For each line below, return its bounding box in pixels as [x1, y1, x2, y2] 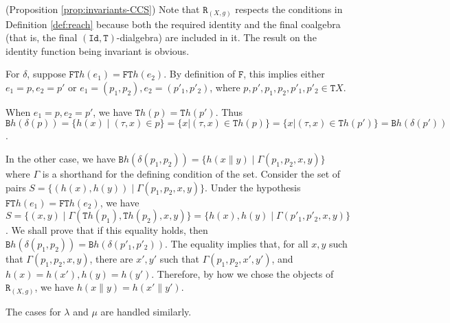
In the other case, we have [5, 152, 115, 166]
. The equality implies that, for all [164, 236, 308, 250]
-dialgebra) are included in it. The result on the [116, 30, 317, 45]
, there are [89, 251, 133, 265]
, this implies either [243, 67, 325, 81]
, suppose [27, 67, 66, 81]
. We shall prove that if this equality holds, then [5, 223, 208, 237]
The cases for [5, 304, 61, 318]
